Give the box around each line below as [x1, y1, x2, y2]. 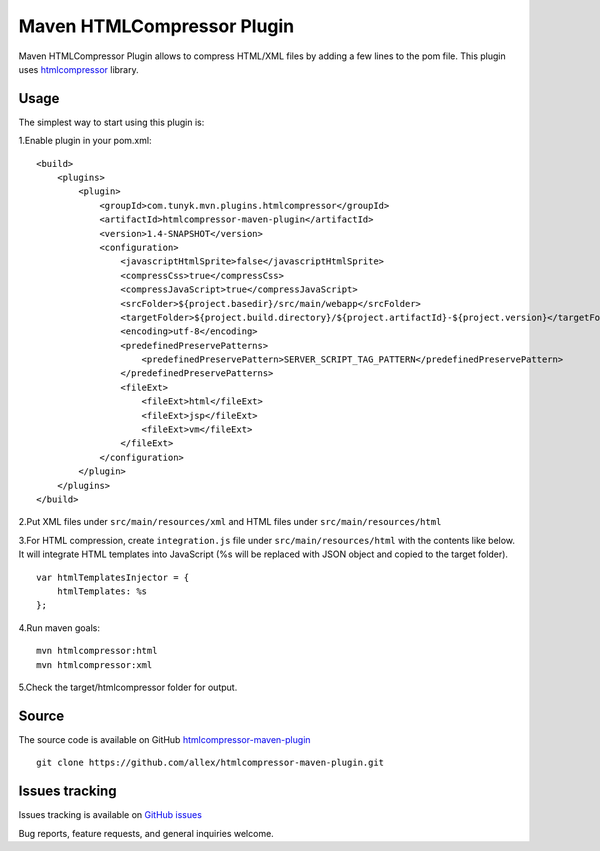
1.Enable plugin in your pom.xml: [18, 135, 152, 147]
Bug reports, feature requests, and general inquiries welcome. [18, 827, 274, 839]
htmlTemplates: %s [56, 585, 148, 597]
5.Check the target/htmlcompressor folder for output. [18, 681, 238, 693]
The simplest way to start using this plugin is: [18, 116, 205, 128]
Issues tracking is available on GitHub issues [18, 809, 202, 821]
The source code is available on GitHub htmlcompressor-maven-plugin [18, 733, 311, 745]
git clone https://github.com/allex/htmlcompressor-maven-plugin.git [36, 757, 385, 769]
